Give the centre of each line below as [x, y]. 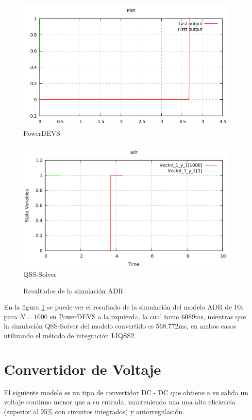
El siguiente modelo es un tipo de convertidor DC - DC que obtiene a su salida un [126, 392]
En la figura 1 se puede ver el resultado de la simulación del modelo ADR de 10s [124, 307]
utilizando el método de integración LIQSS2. [70, 335]
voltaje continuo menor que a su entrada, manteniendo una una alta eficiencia [120, 402]
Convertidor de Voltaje [83, 369]
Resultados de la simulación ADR [73, 290]
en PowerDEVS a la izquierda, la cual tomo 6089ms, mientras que [148, 316]
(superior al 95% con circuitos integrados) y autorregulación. [94, 411]
